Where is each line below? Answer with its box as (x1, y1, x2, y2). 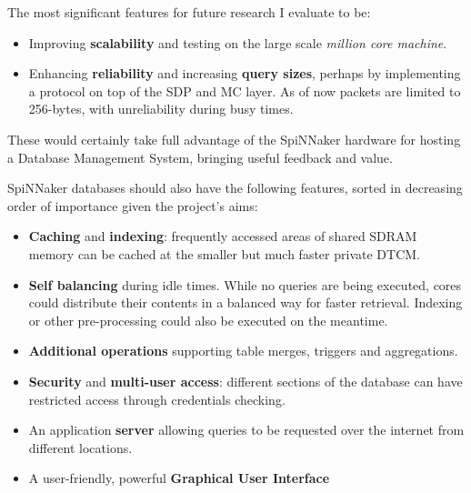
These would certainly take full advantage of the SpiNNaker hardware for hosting (7, 129, 461, 148)
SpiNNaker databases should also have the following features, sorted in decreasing (7, 178, 463, 197)
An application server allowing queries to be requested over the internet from (28, 420, 465, 439)
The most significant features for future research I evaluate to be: (7, 3, 371, 21)
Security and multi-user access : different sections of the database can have (28, 371, 463, 390)
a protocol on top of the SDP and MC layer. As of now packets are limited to (28, 81, 461, 100)
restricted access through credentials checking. (28, 389, 286, 408)
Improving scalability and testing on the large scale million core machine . (28, 33, 447, 52)
